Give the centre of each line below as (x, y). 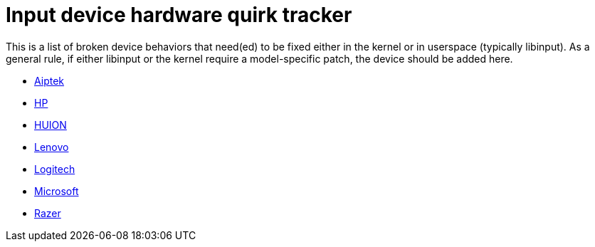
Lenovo (52, 147)
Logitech (55, 169)
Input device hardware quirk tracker (179, 15)
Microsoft (57, 191)
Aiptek (49, 80)
